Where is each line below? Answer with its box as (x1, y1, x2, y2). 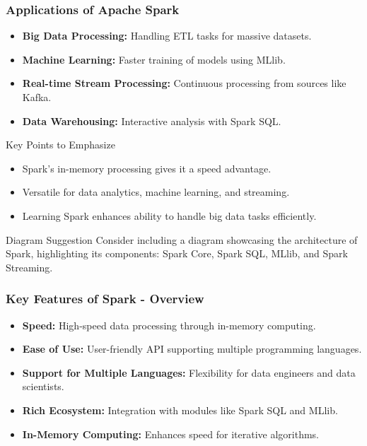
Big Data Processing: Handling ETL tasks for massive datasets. (22, 28, 312, 43)
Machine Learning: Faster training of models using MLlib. (22, 52, 286, 66)
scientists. (22, 379, 64, 394)
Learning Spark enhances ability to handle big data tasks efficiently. (22, 208, 317, 223)
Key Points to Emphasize (6, 137, 115, 152)
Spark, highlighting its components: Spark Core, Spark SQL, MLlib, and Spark (6, 246, 348, 261)
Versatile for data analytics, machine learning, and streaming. (22, 184, 290, 199)
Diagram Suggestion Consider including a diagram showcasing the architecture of (6, 232, 358, 247)
